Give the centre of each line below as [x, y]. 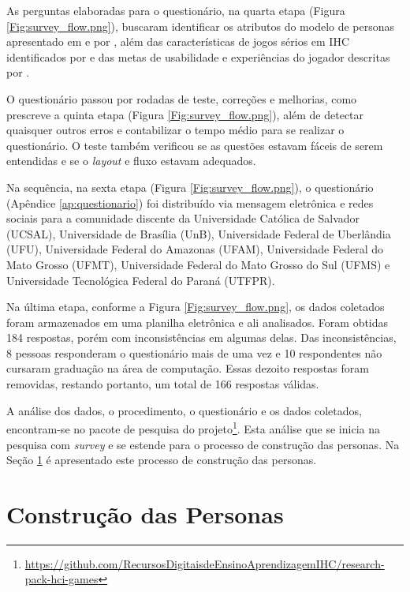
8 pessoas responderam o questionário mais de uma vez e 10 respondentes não [194, 352]
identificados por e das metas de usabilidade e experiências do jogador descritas [198, 56]
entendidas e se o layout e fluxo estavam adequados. [131, 161]
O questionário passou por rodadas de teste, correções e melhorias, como [182, 98]
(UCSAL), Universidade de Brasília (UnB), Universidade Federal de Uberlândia [199, 233]
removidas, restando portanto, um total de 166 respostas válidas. [163, 384]
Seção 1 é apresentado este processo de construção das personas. [162, 460]
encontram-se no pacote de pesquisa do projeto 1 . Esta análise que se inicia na [193, 427]
